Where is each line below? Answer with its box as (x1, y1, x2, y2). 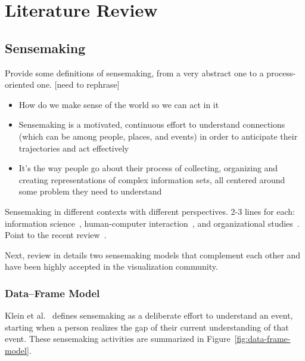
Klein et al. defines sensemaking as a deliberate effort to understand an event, (5, 309, 293, 322)
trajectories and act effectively (18, 141, 129, 154)
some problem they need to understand (18, 185, 162, 198)
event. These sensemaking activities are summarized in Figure (5, 332, 231, 345)
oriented (5, 78, 35, 91)
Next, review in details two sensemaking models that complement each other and (5, 248, 301, 261)
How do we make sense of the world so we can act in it (18, 98, 219, 110)
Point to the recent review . (5, 229, 107, 241)
